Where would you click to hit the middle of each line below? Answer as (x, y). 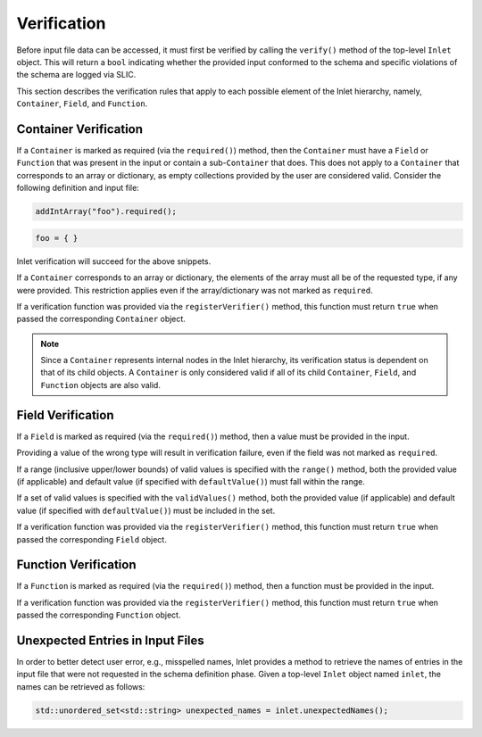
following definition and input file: (78, 188)
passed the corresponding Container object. (101, 319)
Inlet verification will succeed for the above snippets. (114, 261)
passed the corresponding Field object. (91, 539)
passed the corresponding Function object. (99, 615)
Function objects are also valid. (100, 385)
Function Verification (76, 565)
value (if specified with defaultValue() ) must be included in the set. (146, 510)
